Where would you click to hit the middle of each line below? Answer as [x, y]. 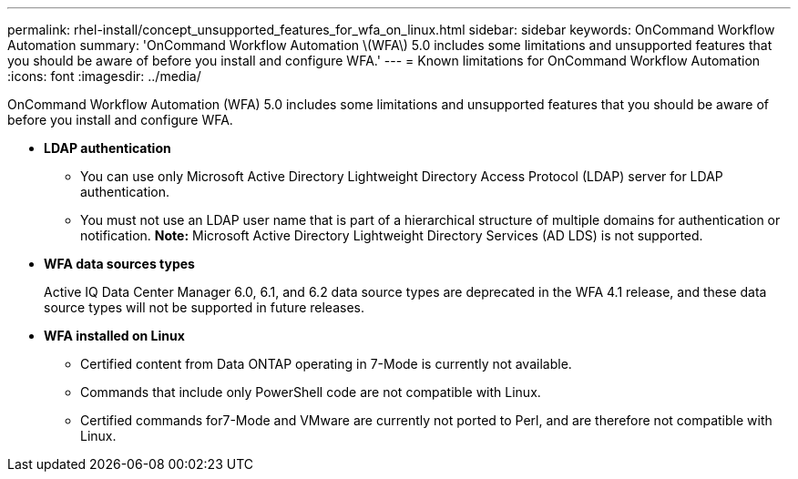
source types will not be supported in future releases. [204, 307]
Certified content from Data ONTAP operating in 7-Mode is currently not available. [326, 364]
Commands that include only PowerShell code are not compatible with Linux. [311, 392]
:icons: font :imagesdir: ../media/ [104, 76]
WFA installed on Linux [114, 336]
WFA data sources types [119, 264]
